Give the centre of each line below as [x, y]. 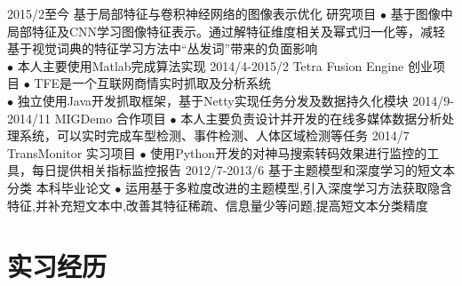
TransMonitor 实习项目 [72, 152]
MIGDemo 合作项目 [110, 118]
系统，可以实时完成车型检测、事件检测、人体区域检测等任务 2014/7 [214, 135]
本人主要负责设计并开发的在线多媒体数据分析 [311, 118]
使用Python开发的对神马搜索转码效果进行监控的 [289, 152]
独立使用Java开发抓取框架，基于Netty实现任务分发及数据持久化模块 [213, 100]
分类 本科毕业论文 [59, 187]
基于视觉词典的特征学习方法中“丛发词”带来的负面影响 [163, 48]
